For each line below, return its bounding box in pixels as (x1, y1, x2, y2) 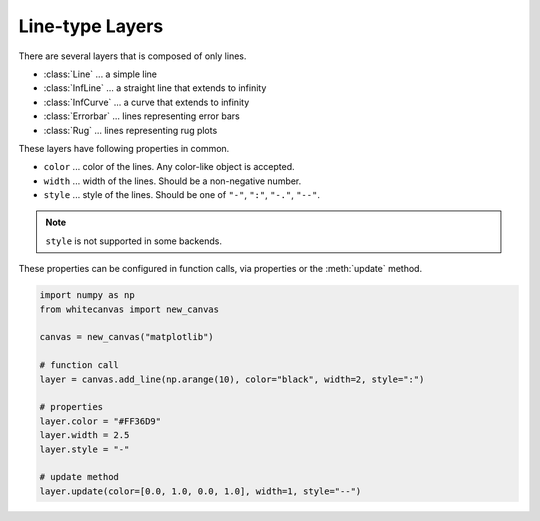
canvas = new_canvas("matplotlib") (39, 331, 214, 343)
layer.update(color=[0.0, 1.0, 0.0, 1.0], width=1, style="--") (39, 485, 362, 497)
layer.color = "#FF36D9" (39, 415, 162, 427)
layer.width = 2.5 (39, 430, 130, 441)
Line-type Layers (18, 15, 164, 37)
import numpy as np (39, 290, 135, 301)
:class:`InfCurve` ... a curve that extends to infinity (43, 96, 250, 108)
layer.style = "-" (39, 443, 130, 455)
